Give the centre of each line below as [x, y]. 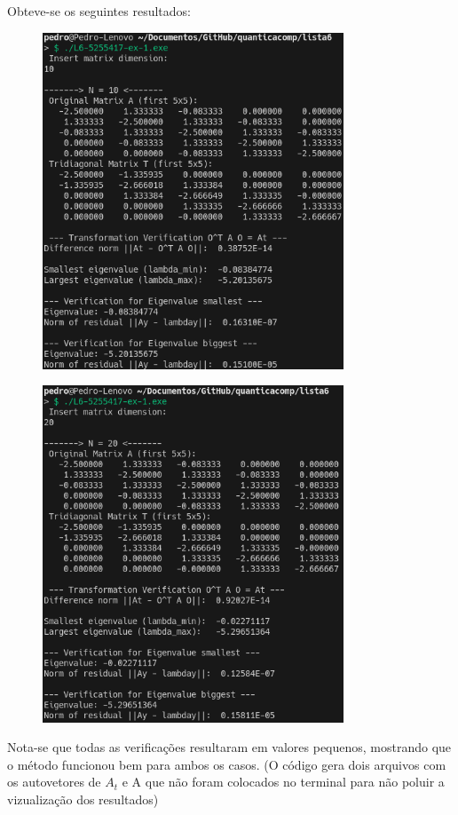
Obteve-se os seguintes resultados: [99, 11]
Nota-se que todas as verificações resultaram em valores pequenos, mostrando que [229, 747]
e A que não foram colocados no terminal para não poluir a [283, 782]
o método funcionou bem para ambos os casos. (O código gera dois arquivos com [227, 764]
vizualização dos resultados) [83, 799]
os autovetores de [54, 782]
